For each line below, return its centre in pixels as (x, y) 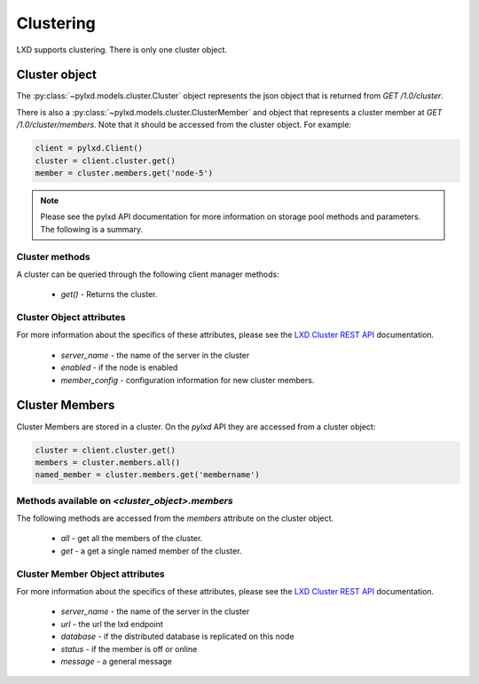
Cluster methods (53, 256)
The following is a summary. (92, 229)
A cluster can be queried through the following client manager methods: (148, 274)
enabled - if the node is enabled (119, 367)
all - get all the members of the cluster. (132, 539)
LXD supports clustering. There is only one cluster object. (122, 50)
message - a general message (116, 661)
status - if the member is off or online (129, 649)
